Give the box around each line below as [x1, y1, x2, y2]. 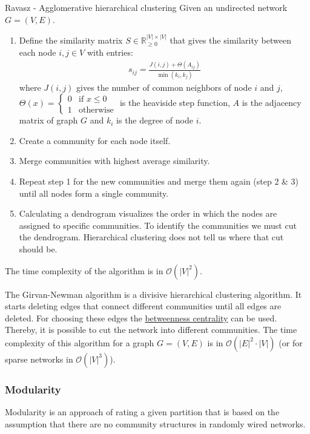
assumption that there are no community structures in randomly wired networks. [5, 417, 306, 430]
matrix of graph [19, 114, 78, 127]
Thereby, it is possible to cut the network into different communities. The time [5, 323, 297, 336]
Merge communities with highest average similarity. [19, 154, 210, 167]
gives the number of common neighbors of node [76, 81, 252, 93]
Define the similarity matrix [19, 34, 123, 46]
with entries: [87, 46, 133, 59]
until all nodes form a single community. [19, 186, 169, 199]
